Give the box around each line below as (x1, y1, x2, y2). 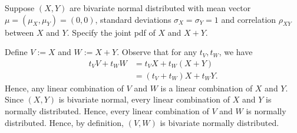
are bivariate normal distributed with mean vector (70, 2, 251, 13)
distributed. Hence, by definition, (5, 116, 124, 128)
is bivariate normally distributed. (160, 116, 279, 128)
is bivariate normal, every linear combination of (58, 93, 230, 105)
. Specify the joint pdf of (67, 26, 156, 38)
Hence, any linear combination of (5, 81, 124, 94)
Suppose (5, 2, 35, 13)
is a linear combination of (160, 81, 253, 94)
